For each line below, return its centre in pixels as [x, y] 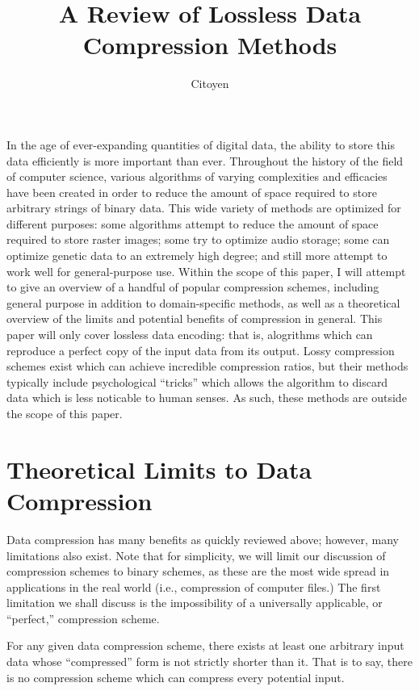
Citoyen [210, 84]
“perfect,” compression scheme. [83, 618]
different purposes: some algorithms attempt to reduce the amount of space [193, 223]
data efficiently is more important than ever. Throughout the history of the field [205, 160]
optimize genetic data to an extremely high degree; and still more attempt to [197, 255]
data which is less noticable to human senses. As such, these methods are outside [207, 398]
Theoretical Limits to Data [159, 469]
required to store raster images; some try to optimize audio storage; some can [198, 239]
